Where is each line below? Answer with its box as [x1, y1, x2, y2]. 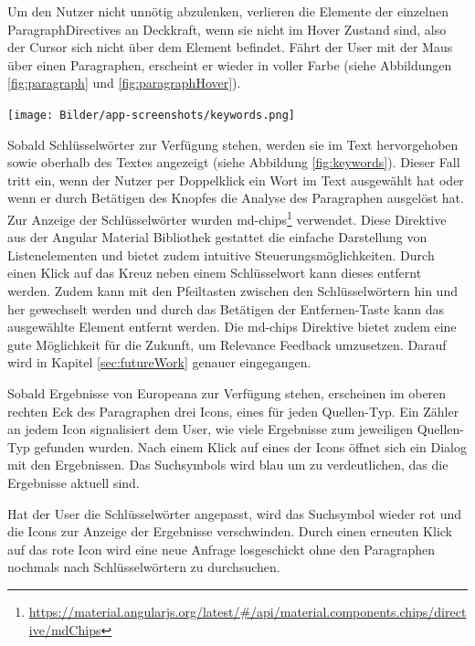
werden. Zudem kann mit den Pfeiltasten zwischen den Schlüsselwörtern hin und [7, 281, 458, 301]
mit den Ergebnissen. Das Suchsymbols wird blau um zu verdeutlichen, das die [7, 455, 449, 474]
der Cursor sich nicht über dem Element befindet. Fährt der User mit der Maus [7, 37, 453, 57]
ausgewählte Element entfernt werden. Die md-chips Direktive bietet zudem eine [7, 317, 457, 336]
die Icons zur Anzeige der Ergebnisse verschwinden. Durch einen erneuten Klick [7, 522, 453, 541]
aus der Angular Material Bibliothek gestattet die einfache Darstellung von [7, 228, 427, 247]
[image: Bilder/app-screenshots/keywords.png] [7, 108, 295, 122]
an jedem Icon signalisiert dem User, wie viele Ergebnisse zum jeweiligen [7, 419, 413, 439]
